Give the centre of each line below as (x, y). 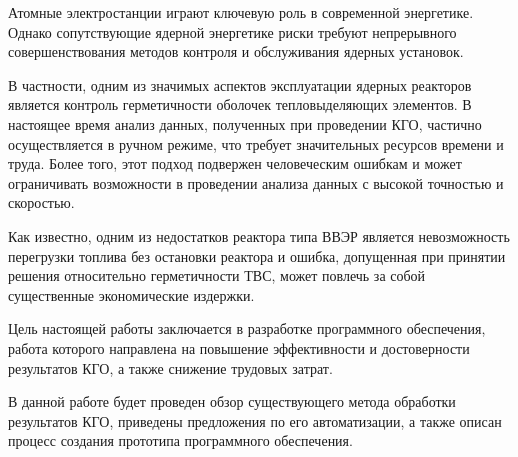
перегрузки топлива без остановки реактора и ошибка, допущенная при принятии (257, 255)
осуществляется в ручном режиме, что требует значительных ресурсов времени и (256, 143)
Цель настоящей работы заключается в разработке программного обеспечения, (247, 328)
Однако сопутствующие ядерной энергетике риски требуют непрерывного (232, 31)
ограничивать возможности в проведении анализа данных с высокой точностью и (256, 182)
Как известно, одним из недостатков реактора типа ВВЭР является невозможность (259, 235)
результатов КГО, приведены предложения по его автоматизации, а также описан (255, 420)
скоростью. (41, 202)
